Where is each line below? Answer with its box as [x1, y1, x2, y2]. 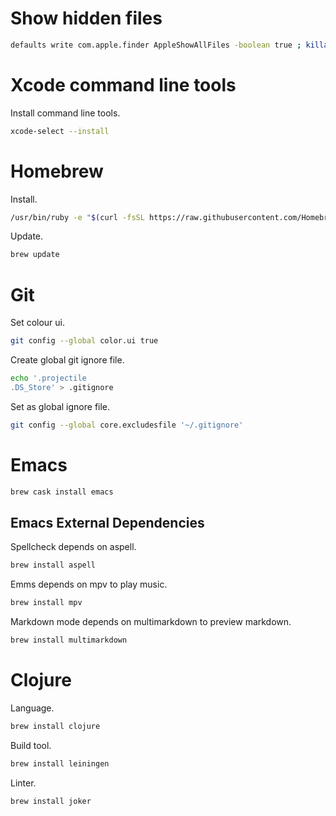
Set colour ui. [10, 317, 66, 329]
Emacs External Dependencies [10, 514, 205, 531]
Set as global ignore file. [10, 400, 111, 412]
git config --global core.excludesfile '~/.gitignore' [10, 420, 244, 430]
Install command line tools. [10, 107, 121, 119]
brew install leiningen [10, 758, 110, 769]
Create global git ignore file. [10, 354, 125, 366]
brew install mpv [10, 598, 83, 608]
